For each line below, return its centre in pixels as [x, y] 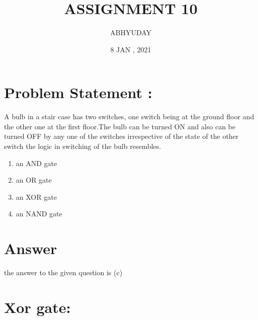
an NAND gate [39, 214]
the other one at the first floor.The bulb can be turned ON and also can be [120, 126]
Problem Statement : [78, 92]
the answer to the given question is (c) [63, 272]
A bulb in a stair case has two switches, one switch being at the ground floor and [129, 116]
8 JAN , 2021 [131, 49]
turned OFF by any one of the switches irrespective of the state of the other [121, 136]
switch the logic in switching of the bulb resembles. [83, 146]
